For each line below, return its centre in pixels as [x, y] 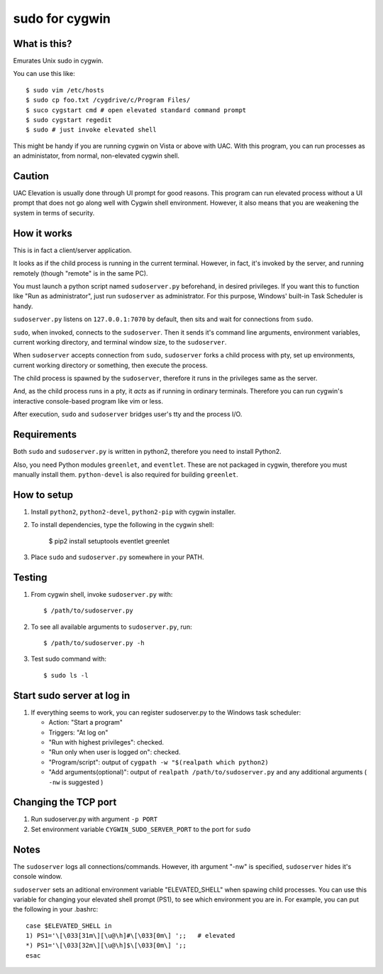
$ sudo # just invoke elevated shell [91, 130]
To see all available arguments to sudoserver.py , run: [111, 627]
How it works [43, 233]
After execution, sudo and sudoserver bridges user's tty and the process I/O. [128, 414]
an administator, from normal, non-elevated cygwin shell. [96, 156]
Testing [30, 577]
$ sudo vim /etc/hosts [65, 90]
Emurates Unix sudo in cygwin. [58, 61]
